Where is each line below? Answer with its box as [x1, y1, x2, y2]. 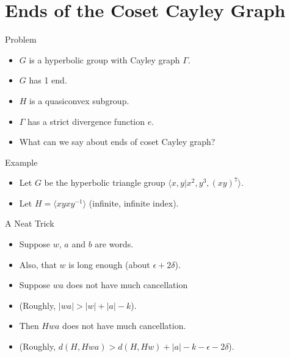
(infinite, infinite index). [89, 196, 179, 209]
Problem [5, 33, 37, 46]
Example [5, 155, 38, 168]
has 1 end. [29, 74, 67, 87]
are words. [95, 238, 134, 250]
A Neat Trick [5, 217, 54, 230]
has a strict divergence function [27, 115, 145, 127]
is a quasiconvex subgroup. [29, 94, 129, 107]
